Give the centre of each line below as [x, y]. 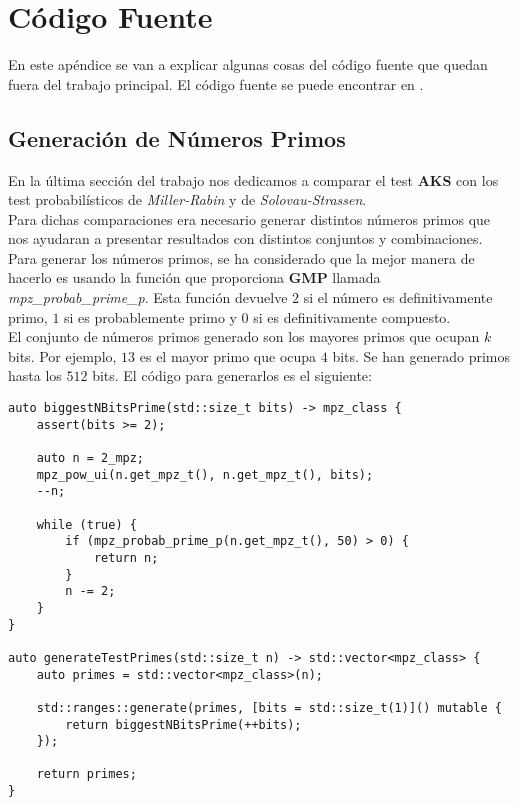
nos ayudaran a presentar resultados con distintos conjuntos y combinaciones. [245, 238]
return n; [126, 557]
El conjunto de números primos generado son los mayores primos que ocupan [244, 336]
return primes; [86, 774]
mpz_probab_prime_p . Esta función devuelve [148, 297]
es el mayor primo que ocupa [228, 355]
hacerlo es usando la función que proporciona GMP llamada [194, 277]
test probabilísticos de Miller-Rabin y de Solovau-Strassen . [187, 199]
